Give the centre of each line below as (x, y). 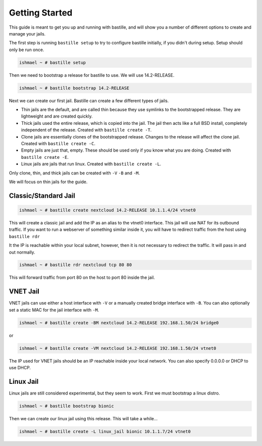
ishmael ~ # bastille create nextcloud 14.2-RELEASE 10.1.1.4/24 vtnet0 (107, 210)
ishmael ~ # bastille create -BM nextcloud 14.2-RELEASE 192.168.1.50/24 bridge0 (119, 323)
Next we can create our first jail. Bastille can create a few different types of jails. (89, 101)
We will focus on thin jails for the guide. (48, 182)
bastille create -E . (45, 157)
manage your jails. (27, 34)
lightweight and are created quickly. (57, 116)
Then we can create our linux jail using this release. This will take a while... (83, 418)
